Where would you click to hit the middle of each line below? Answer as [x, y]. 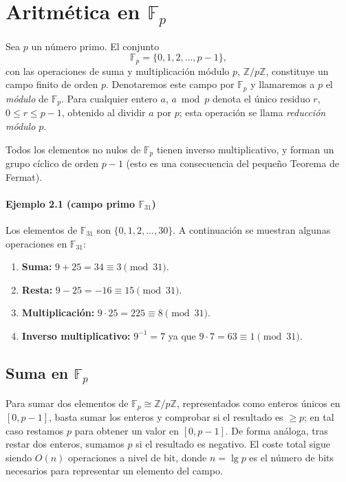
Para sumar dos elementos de [67, 403]
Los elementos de [42, 230]
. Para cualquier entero [109, 98]
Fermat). [24, 176]
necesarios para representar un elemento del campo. [114, 471]
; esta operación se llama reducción [252, 112]
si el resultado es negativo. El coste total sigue [233, 444]
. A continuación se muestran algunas [252, 230]
